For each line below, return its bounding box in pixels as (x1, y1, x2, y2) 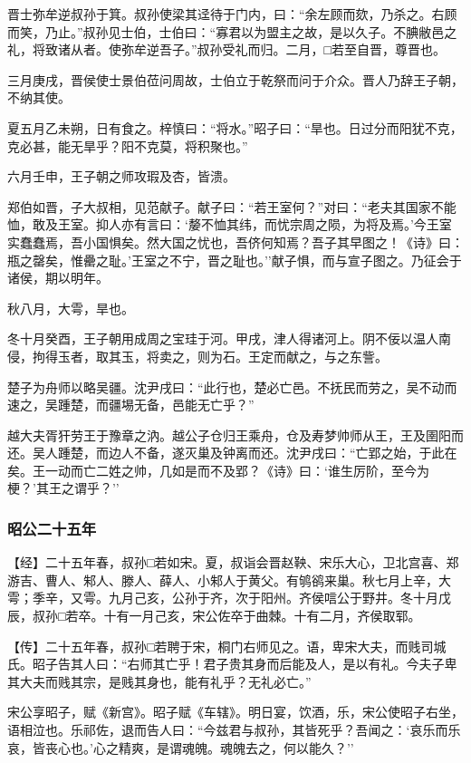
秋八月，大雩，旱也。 (7, 298, 134, 317)
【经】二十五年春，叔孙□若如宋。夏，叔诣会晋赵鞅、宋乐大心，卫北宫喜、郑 (7, 553, 459, 572)
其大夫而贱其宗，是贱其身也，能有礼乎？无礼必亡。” (7, 671, 312, 691)
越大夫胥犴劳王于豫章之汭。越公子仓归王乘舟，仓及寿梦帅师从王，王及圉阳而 (7, 425, 464, 444)
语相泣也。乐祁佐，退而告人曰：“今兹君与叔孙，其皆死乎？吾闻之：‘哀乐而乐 (7, 720, 461, 739)
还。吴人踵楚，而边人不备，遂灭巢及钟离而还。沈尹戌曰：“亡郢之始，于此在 (7, 443, 457, 462)
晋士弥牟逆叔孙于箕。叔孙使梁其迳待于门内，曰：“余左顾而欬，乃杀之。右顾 (7, 5, 457, 23)
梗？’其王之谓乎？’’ (7, 478, 120, 497)
